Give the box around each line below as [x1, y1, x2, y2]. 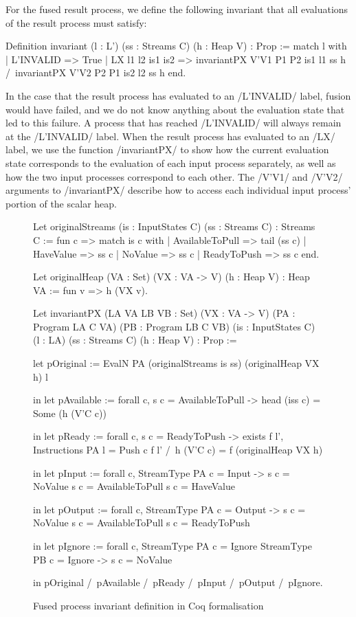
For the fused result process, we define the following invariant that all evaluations [5, 2, 348, 16]
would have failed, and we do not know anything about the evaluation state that [5, 102, 345, 116]
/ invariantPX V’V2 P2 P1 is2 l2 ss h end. [5, 65, 186, 80]
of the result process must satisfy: [5, 15, 147, 30]
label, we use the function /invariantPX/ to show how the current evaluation [5, 142, 329, 157]
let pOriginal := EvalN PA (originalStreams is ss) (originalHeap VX [33, 356, 320, 370]
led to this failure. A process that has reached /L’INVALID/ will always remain [5, 115, 342, 130]
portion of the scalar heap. [5, 196, 117, 210]
